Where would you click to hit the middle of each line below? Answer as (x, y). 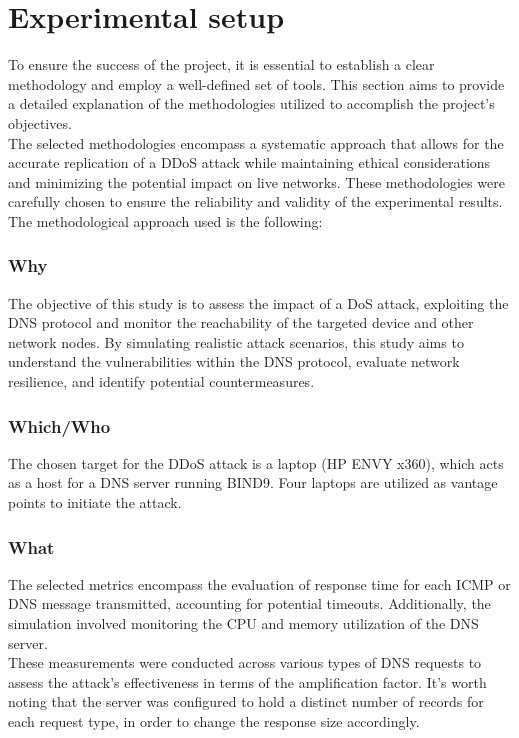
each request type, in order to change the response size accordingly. (214, 721)
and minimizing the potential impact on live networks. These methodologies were (256, 181)
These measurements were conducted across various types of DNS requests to (245, 662)
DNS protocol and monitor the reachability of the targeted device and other (241, 322)
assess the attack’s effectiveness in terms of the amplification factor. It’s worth (247, 681)
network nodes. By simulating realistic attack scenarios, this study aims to (236, 341)
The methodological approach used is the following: (165, 220)
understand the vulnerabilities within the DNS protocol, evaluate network (234, 361)
